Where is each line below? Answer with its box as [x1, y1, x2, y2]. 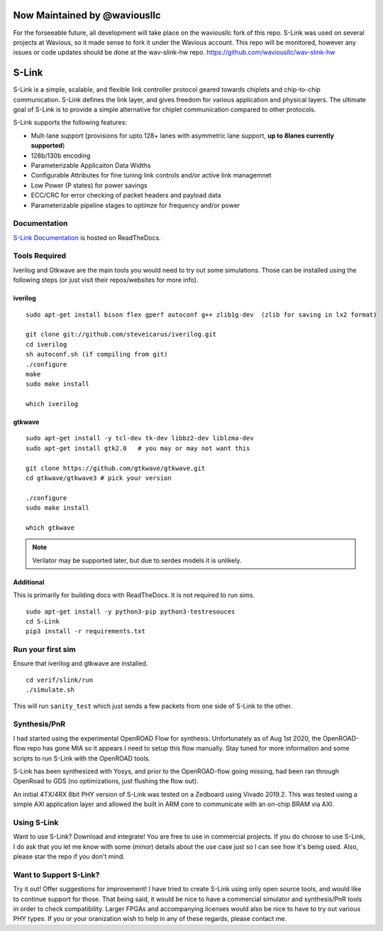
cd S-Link [26, 617, 60, 625]
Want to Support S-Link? [13, 870, 100, 880]
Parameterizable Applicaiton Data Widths [30, 160, 152, 170]
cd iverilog [26, 340, 67, 348]
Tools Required [13, 251, 67, 261]
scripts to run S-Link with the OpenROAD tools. [13, 753, 150, 763]
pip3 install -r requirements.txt [26, 627, 145, 636]
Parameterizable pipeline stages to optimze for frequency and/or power [30, 201, 240, 209]
